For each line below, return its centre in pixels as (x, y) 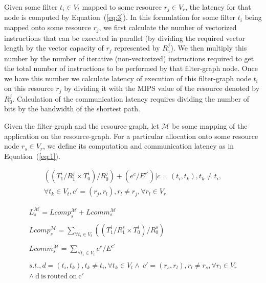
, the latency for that (218, 7)
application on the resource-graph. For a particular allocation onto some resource (131, 136)
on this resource (29, 88)
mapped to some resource (122, 7)
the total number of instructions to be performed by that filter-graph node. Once (131, 68)
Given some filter (31, 7)
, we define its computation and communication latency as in (139, 146)
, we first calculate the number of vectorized (168, 27)
